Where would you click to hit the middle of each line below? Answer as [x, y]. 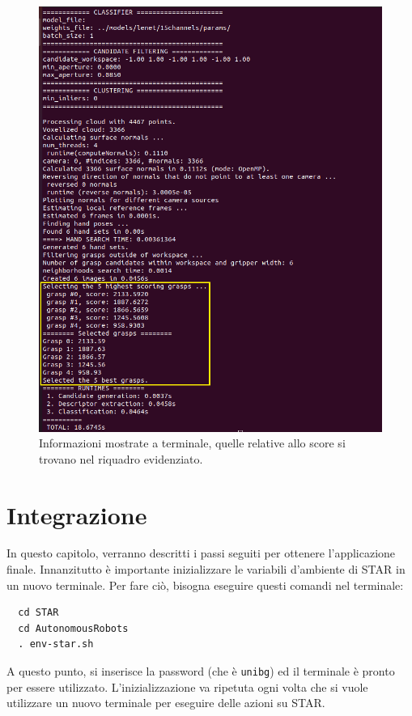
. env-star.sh [56, 644]
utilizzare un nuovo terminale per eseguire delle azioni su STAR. [166, 703]
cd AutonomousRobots [73, 628]
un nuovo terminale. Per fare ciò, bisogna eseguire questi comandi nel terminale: [205, 585]
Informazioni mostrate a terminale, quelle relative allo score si [192, 443]
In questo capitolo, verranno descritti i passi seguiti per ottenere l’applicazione [201, 553]
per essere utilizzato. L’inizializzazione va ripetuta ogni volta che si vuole [187, 686]
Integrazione [77, 514]
